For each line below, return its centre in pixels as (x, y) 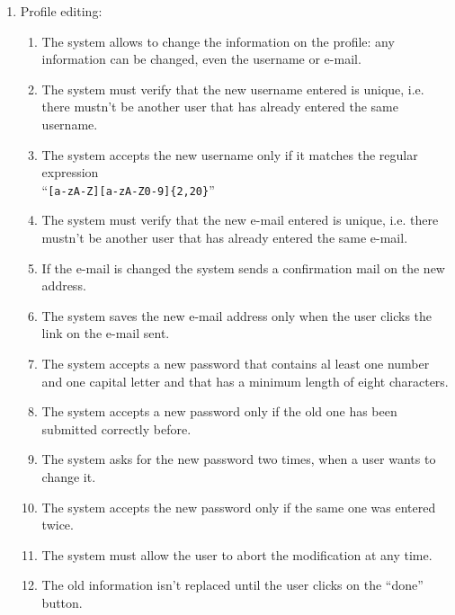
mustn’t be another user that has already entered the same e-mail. (225, 237)
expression (70, 172)
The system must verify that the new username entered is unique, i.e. (233, 89)
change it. (69, 476)
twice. (58, 525)
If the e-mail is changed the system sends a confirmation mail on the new (243, 267)
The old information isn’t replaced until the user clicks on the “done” (232, 585)
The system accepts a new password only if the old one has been (219, 411)
